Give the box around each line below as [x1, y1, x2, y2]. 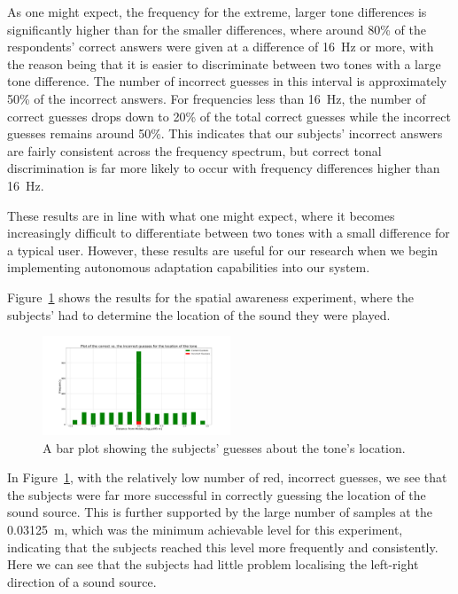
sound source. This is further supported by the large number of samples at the [7, 503, 432, 521]
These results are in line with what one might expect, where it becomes [7, 206, 395, 224]
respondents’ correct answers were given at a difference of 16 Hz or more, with [7, 37, 434, 56]
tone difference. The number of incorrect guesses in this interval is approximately [7, 72, 447, 90]
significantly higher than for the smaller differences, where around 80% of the [7, 20, 426, 38]
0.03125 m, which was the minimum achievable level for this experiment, [7, 520, 403, 539]
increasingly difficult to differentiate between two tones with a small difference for [7, 223, 450, 242]
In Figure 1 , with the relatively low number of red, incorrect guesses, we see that [7, 468, 447, 487]
